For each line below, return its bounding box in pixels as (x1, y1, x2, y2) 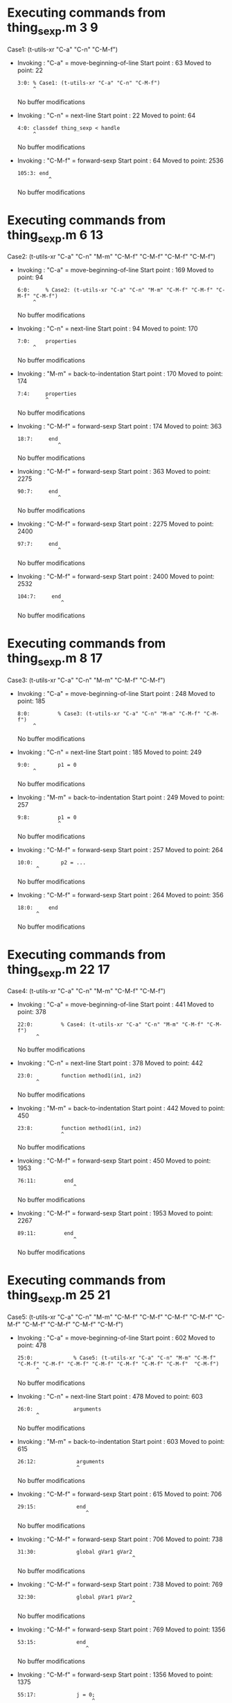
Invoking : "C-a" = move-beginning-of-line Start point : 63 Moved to (17, 58, 212, 67)
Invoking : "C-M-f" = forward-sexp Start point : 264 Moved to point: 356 (17, 890, 224, 899)
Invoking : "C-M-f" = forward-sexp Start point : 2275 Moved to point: (17, 520, 214, 529)
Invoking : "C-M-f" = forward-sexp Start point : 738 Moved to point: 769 (17, 1580, 223, 1588)
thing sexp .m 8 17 (7, 651, 102, 668)
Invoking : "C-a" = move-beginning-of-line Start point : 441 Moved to (17, 1000, 215, 1008)
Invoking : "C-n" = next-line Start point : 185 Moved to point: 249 (17, 748, 202, 756)
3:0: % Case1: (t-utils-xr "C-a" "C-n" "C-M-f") (17, 79, 161, 86)
